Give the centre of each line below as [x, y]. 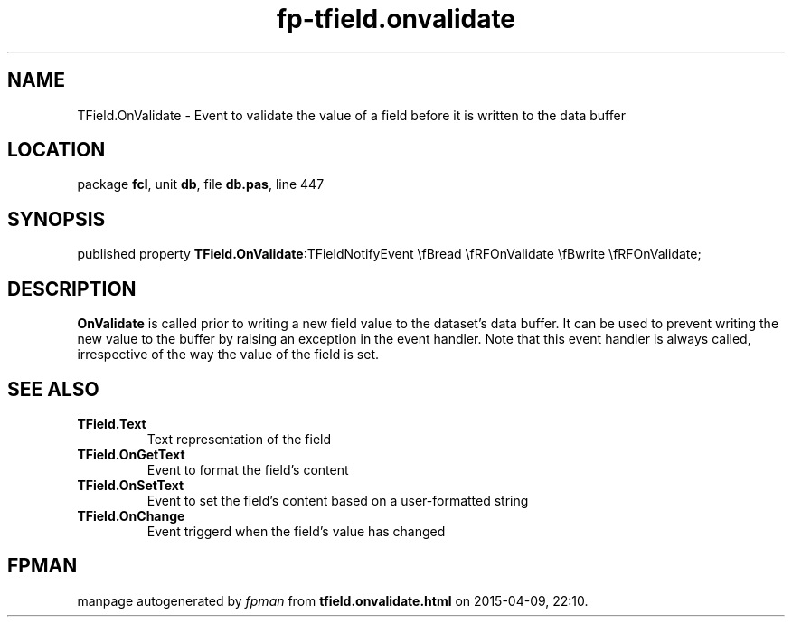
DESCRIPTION [72, 288]
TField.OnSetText [131, 485]
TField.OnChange [131, 515]
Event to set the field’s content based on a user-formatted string [338, 500]
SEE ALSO [53, 389]
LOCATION [57, 150]
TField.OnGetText [131, 454]
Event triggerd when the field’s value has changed [296, 531]
